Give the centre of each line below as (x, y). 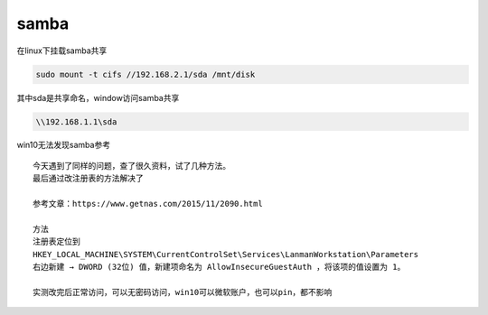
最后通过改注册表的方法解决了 (88, 179)
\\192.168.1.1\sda (76, 121)
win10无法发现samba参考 (64, 145)
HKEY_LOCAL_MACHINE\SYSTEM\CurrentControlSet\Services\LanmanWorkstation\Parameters (226, 254)
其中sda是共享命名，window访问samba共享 (98, 97)
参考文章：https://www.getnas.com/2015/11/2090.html (148, 204)
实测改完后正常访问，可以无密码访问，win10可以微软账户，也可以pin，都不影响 (183, 292)
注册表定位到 (56, 242)
